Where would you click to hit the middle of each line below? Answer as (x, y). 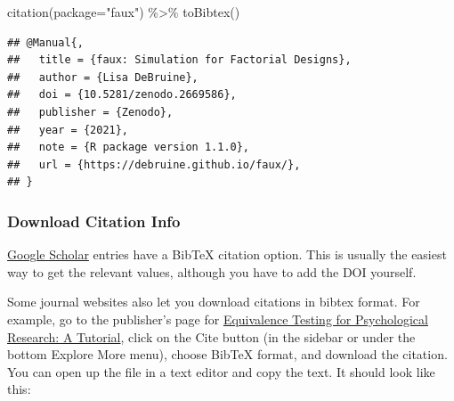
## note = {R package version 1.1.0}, (129, 147)
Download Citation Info (94, 221)
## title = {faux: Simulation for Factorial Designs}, (179, 60)
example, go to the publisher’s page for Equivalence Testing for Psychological (218, 319)
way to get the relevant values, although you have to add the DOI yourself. (212, 271)
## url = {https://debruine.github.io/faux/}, (154, 164)
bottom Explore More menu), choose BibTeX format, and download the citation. (227, 354)
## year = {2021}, (68, 130)
